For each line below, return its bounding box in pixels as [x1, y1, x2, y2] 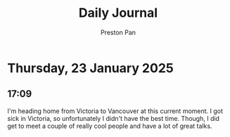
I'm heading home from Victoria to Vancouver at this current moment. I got [7, 107, 224, 115]
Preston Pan [101, 28, 136, 37]
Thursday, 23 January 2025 [7, 60, 174, 76]
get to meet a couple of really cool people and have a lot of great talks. [7, 122, 212, 130]
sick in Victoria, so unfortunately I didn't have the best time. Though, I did [7, 114, 220, 122]
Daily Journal [78, 5, 158, 21]
